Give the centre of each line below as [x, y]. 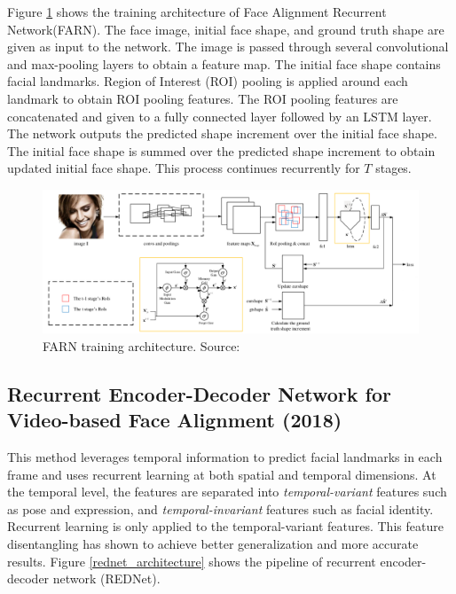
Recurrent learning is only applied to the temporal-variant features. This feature [225, 526]
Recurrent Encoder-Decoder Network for [199, 393]
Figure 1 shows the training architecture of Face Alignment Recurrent [197, 12]
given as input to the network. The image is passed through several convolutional [228, 47]
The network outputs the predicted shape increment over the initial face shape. [222, 133]
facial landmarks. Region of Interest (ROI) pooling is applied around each [208, 81]
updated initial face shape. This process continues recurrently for [184, 168]
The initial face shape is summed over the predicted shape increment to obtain [221, 150]
